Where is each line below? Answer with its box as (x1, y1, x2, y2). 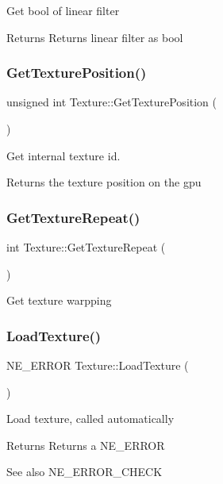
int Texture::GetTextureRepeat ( (6, 239, 166, 255)
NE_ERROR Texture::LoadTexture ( (6, 357, 189, 373)
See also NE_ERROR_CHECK (6, 463, 163, 480)
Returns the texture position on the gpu (6, 174, 202, 190)
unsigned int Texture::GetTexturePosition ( (6, 94, 217, 110)
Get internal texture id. (6, 147, 121, 163)
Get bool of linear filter (6, 2, 120, 18)
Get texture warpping (6, 292, 112, 309)
